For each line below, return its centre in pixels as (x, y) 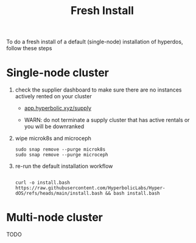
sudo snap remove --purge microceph (61, 155)
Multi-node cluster (55, 218)
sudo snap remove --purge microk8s (60, 150)
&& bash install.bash (133, 194)
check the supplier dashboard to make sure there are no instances (98, 90)
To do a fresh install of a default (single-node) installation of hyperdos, (95, 42)
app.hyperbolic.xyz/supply (58, 108)
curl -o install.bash (42, 183)
